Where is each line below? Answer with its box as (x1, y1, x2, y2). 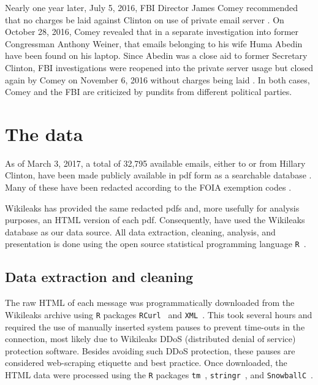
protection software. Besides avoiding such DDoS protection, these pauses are (5, 344, 295, 357)
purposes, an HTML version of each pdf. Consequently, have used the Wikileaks (5, 213, 305, 226)
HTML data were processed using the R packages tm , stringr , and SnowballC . (5, 368, 313, 381)
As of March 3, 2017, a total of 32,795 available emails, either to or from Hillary (5, 156, 306, 169)
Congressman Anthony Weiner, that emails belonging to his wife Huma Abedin (5, 37, 303, 50)
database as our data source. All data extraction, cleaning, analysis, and (5, 225, 276, 238)
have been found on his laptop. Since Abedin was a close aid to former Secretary (5, 49, 308, 62)
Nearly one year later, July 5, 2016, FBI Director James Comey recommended (5, 1, 298, 13)
